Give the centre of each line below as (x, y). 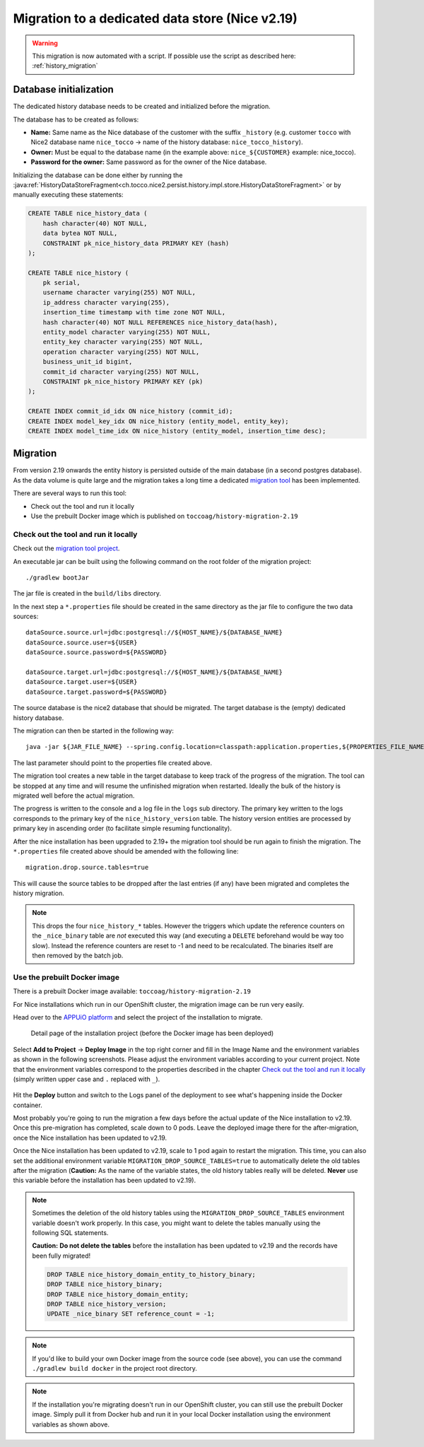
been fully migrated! (61, 1256)
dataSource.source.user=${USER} (82, 642)
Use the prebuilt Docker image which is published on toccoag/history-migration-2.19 (164, 516)
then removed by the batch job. (78, 956)
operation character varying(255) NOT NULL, (121, 352)
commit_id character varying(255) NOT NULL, (121, 372)
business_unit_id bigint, (88, 362)
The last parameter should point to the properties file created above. (113, 762)
